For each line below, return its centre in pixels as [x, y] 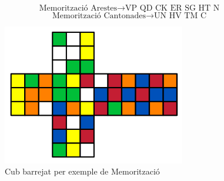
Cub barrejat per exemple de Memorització [82, 171]
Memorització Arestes [78, 8]
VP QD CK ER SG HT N [173, 8]
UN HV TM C [180, 16]
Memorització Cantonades [99, 16]
